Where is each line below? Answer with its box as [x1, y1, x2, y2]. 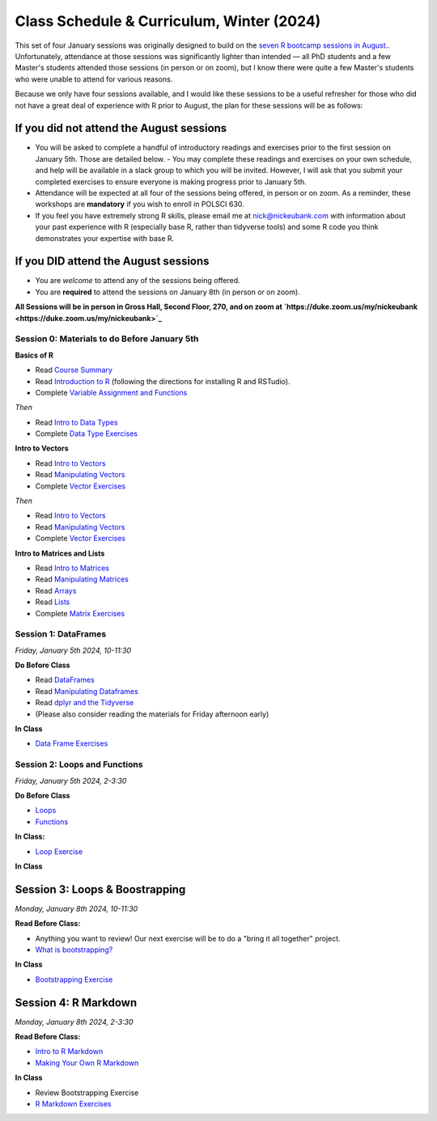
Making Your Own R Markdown [35, 1058, 139, 1068]
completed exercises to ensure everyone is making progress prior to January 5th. [35, 176, 307, 186]
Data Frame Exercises [35, 738, 108, 748]
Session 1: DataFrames [15, 628, 107, 640]
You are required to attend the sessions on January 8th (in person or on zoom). [35, 287, 301, 297]
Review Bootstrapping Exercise [35, 1088, 139, 1098]
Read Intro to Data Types [35, 417, 118, 427]
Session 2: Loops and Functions [15, 759, 143, 770]
